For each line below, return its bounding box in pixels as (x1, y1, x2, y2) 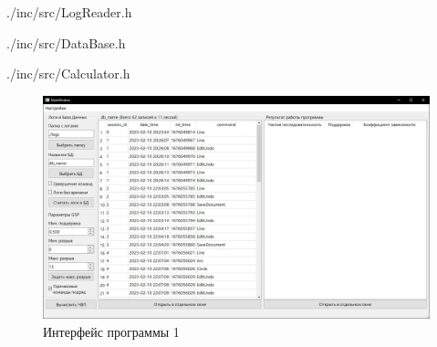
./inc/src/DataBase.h (6, 33, 126, 52)
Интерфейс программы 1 (43, 321, 180, 341)
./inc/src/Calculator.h (6, 64, 130, 83)
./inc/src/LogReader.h (6, 3, 132, 21)
